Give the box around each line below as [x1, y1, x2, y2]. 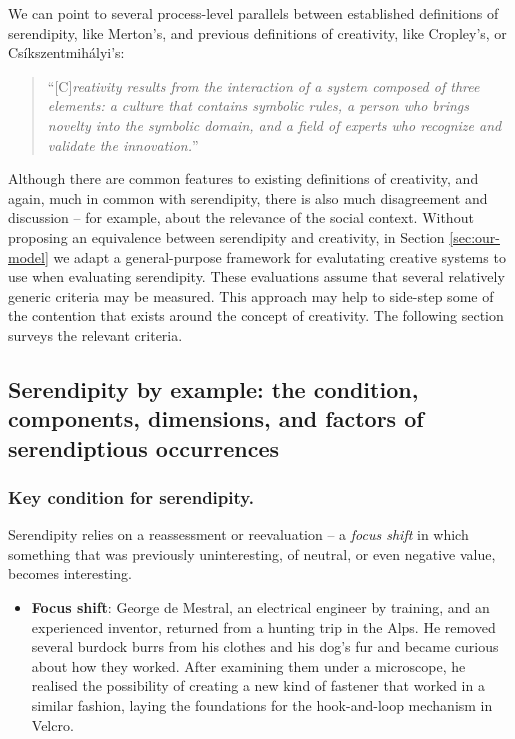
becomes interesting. [8, 563, 132, 584]
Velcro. [31, 714, 74, 735]
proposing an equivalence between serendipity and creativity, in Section [8, 226, 445, 247]
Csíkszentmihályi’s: [8, 42, 125, 63]
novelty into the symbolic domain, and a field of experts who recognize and [47, 114, 502, 135]
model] [8, 246, 49, 267]
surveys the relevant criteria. [8, 324, 183, 345]
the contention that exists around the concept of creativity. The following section [8, 305, 504, 326]
